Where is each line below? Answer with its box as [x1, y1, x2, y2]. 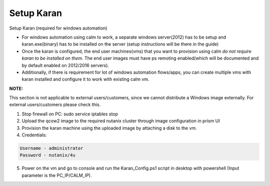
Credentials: [21, 132, 47, 138]
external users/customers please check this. [9, 102, 101, 108]
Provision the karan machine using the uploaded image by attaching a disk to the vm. [21, 125, 197, 131]
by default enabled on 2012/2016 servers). [21, 62, 109, 68]
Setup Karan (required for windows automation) [9, 25, 107, 31]
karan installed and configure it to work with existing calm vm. [21, 76, 149, 82]
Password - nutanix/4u [19, 152, 75, 158]
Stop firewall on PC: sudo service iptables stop [21, 111, 118, 117]
